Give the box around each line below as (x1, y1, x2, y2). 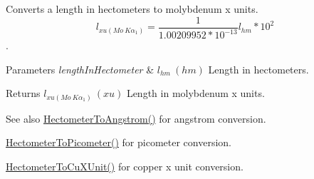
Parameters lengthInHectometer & (6, 61, 155, 76)
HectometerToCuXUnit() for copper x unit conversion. (6, 158, 244, 173)
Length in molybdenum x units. (126, 86, 265, 101)
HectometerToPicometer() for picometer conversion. (6, 135, 231, 150)
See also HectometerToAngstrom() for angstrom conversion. (6, 111, 266, 126)
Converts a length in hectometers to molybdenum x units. (6, 1, 258, 16)
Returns (6, 86, 41, 101)
